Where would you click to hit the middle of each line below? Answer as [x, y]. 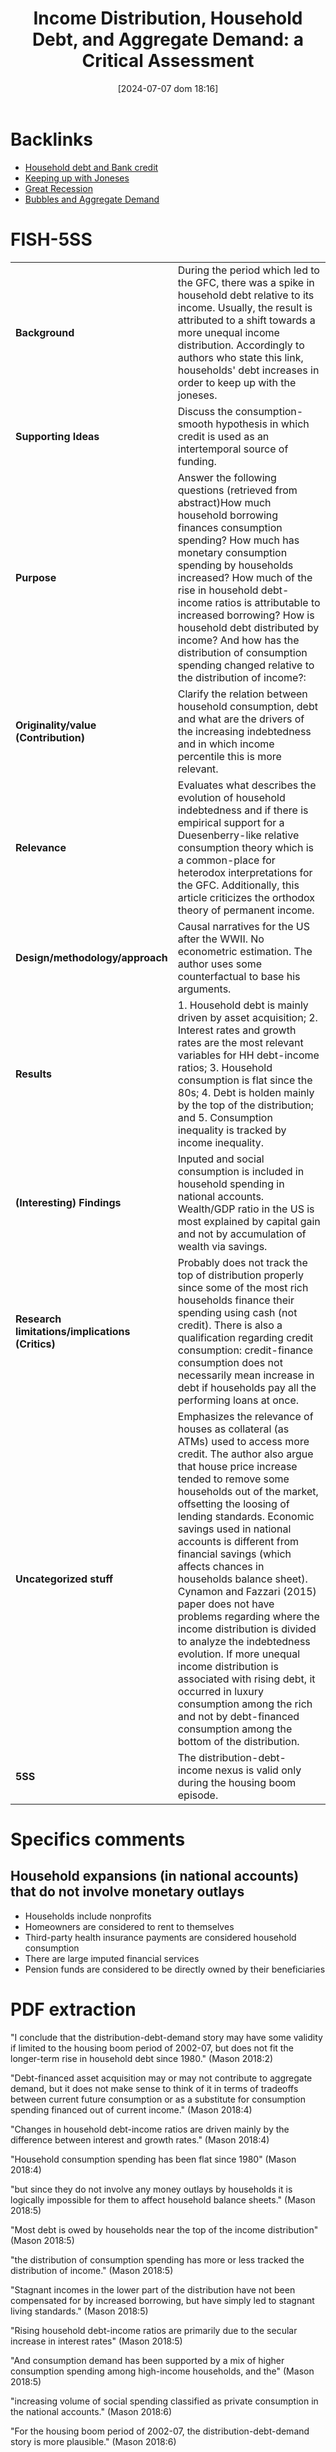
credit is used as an [223, 436]
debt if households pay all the [247, 1387]
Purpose [36, 577]
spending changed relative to [246, 665]
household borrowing [228, 515]
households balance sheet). [242, 1579]
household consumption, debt [247, 706]
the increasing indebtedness [244, 731]
